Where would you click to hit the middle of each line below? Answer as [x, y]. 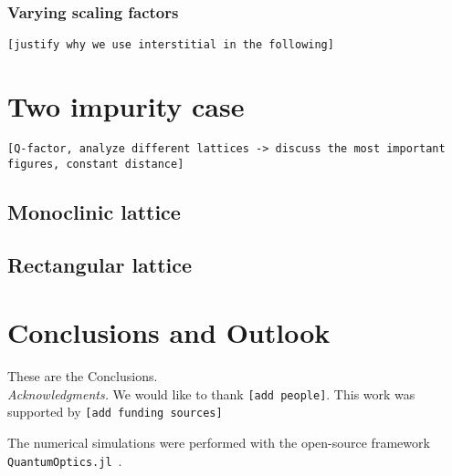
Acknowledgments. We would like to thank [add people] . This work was [211, 393]
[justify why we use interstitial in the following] [171, 45]
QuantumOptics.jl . [65, 460]
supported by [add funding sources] [115, 412]
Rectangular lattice [100, 265]
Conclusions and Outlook [169, 332]
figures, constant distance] [96, 164]
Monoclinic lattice [94, 211]
